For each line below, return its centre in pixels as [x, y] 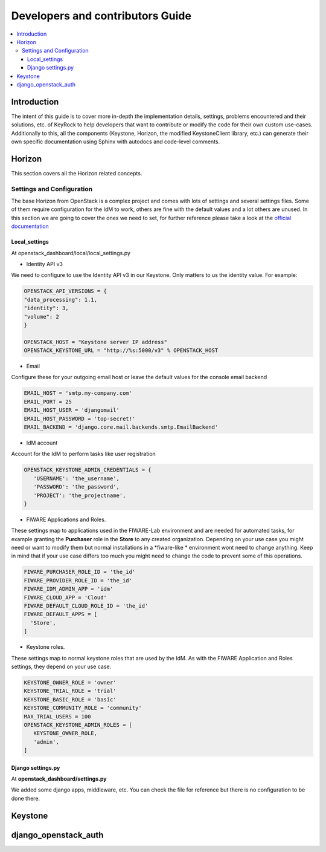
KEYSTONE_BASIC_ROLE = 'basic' [70, 699]
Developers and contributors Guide [101, 16]
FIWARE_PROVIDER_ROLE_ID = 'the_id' [78, 580]
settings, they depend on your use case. [61, 666]
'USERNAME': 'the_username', [77, 478]
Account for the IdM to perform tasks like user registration [84, 454]
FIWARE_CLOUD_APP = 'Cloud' [65, 597]
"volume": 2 [42, 317]
